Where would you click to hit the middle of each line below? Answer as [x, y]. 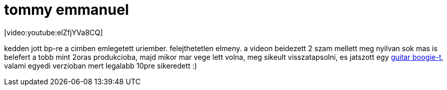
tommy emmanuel [67, 10]
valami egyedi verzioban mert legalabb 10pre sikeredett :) [101, 65]
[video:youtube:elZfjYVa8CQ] [54, 32]
